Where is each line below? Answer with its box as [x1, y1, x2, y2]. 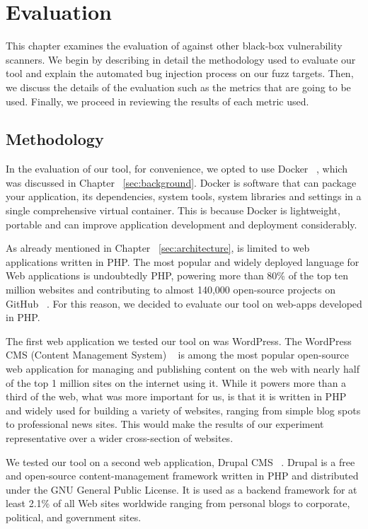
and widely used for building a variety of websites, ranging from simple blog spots [6, 402, 361, 417]
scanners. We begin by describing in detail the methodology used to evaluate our [6, 52, 356, 66]
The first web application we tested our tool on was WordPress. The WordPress [6, 333, 352, 348]
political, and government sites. [6, 509, 142, 524]
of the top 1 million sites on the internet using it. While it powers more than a [6, 375, 347, 390]
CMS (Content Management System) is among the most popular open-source [6, 347, 349, 362]
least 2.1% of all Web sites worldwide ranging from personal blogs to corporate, [6, 496, 350, 511]
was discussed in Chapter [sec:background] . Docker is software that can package [6, 175, 357, 190]
